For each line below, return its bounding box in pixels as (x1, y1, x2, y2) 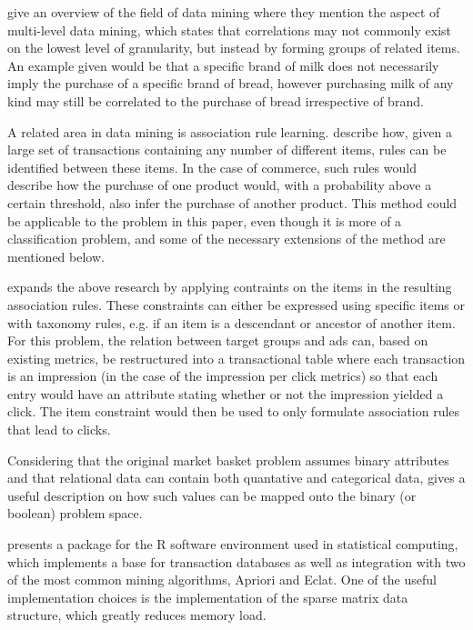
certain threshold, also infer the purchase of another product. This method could (7, 193, 458, 212)
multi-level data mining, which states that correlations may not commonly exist (7, 20, 452, 39)
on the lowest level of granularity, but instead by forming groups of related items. (7, 38, 460, 57)
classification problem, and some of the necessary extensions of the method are (7, 229, 446, 248)
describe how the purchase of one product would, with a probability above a (7, 175, 432, 195)
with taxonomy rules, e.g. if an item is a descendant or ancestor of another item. (7, 313, 456, 332)
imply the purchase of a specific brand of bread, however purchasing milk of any (7, 74, 454, 93)
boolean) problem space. (7, 504, 143, 523)
